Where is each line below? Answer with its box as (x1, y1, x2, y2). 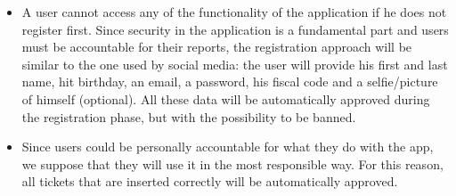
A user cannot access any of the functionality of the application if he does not (21, 3, 447, 20)
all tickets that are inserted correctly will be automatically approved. (21, 172, 398, 191)
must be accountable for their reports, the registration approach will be (21, 37, 412, 56)
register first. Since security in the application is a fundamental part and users (21, 20, 449, 38)
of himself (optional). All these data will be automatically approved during (21, 89, 430, 108)
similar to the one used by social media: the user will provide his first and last (21, 54, 448, 73)
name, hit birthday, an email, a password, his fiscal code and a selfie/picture (21, 72, 438, 91)
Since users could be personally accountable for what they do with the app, (21, 137, 434, 156)
